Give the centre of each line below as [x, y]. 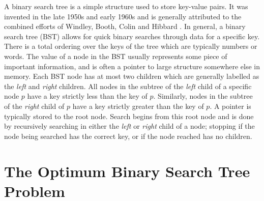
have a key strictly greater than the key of [138, 106]
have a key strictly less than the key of [87, 96]
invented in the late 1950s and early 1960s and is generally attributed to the [123, 16]
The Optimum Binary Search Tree [127, 171]
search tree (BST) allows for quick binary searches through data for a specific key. [132, 36]
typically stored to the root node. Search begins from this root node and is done [129, 116]
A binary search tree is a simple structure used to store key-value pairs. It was [126, 6]
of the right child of [34, 106]
